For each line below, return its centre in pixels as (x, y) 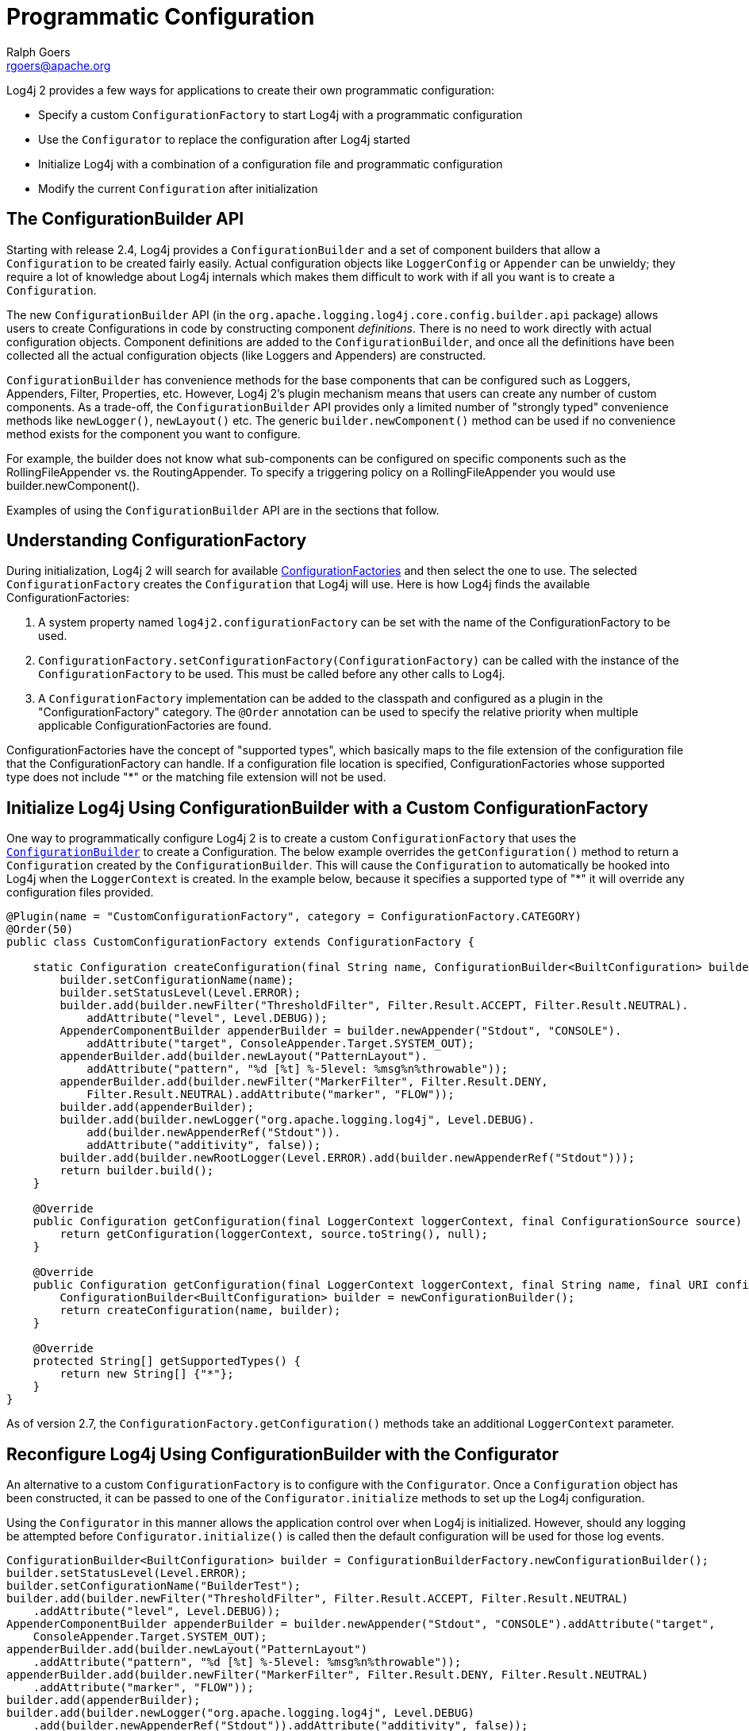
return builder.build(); (137, 1171)
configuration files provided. (80, 892)
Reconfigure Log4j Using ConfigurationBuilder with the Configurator (282, 1454)
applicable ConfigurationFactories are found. (155, 726)
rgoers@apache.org (59, 65)
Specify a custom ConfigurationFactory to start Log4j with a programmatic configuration (280, 114)
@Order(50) (40, 929)
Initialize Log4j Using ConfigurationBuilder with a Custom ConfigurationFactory (327, 808)
